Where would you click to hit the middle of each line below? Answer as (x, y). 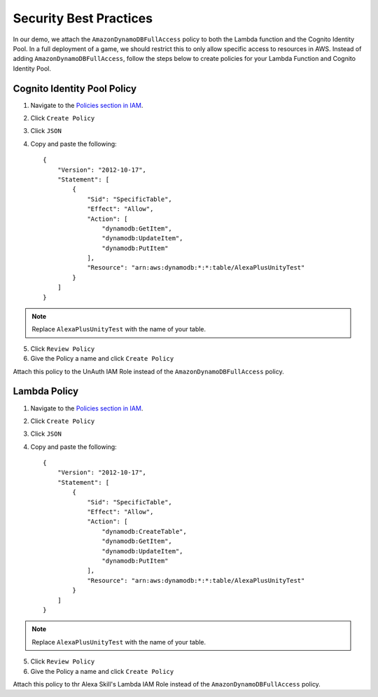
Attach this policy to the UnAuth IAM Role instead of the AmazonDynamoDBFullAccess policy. (149, 371)
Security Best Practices (83, 18)
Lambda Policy (46, 391)
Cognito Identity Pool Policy (75, 89)
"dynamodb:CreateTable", (144, 531)
